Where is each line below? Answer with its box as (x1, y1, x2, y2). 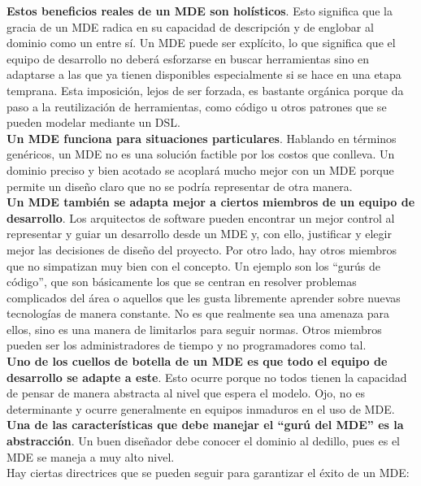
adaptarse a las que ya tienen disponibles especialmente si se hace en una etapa (7, 66, 401, 83)
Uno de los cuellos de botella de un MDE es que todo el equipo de (7, 353, 388, 370)
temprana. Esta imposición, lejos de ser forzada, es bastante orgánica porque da (7, 81, 404, 98)
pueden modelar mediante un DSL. (7, 114, 180, 131)
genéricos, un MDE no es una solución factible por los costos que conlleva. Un (7, 145, 395, 163)
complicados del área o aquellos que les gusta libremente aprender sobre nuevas (7, 289, 401, 306)
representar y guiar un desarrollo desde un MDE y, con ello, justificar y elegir (7, 225, 392, 242)
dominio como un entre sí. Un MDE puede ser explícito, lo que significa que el (7, 34, 396, 51)
